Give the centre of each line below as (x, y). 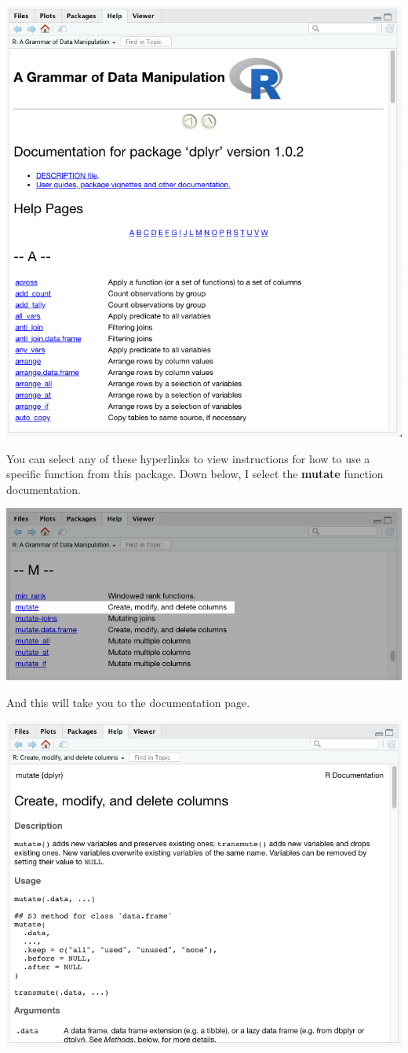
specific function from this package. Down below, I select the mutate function (195, 474)
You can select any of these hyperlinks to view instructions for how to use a (188, 458)
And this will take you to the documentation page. (128, 702)
